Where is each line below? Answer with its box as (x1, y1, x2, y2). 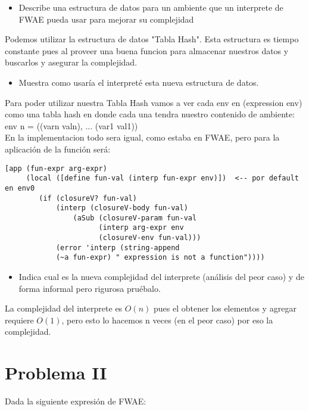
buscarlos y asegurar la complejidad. (5, 56, 138, 68)
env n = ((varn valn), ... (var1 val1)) (5, 119, 138, 132)
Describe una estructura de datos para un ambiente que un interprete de (18, 1, 283, 13)
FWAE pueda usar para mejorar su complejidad (18, 13, 194, 25)
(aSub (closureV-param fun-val (73, 213, 197, 222)
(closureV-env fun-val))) (98, 233, 201, 242)
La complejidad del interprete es (5, 302, 123, 315)
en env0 (5, 183, 35, 192)
